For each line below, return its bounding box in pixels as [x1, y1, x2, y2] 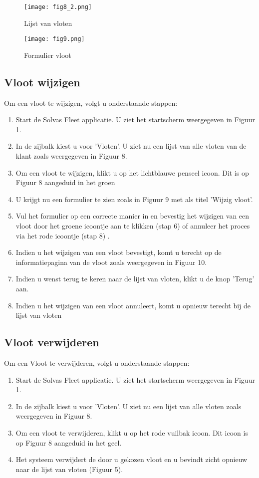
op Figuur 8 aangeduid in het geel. [15, 437, 122, 448]
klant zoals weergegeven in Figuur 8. [15, 151, 127, 161]
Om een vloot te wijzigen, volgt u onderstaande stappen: [4, 97, 178, 108]
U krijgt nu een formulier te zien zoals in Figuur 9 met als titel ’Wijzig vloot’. [15, 194, 253, 204]
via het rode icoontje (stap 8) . [15, 230, 110, 240]
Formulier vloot [24, 49, 71, 60]
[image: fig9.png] [24, 35, 85, 43]
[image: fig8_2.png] [24, 3, 92, 10]
